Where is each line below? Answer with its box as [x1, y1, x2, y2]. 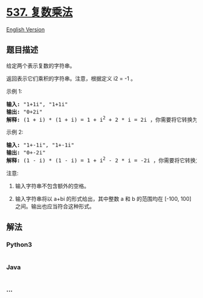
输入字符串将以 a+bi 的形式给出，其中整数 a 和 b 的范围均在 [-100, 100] [14, 195, 192, 203]
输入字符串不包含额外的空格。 [14, 182, 89, 190]
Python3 [6, 241, 32, 249]
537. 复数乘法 [6, 5, 73, 19]
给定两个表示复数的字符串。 [6, 62, 76, 69]
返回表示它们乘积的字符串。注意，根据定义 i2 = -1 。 [6, 75, 137, 82]
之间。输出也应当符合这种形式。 [14, 203, 95, 210]
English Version [6, 25, 45, 33]
